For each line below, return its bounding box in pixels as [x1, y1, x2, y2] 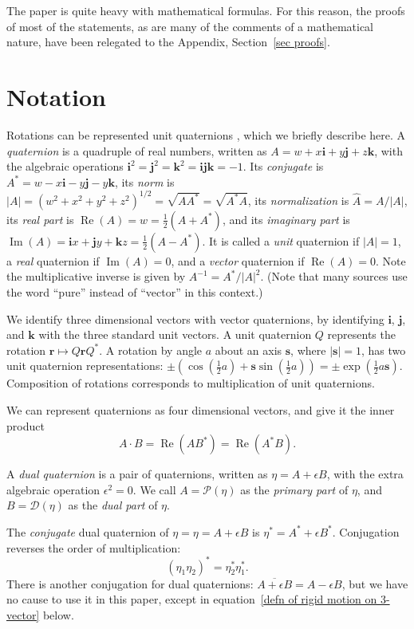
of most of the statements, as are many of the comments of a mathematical [6, 18, 373, 34]
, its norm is [114, 173, 175, 190]
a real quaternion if [6, 252, 100, 269]
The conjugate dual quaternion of [6, 523, 169, 540]
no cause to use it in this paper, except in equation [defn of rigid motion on [6, 591, 377, 607]
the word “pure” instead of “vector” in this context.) [6, 283, 263, 300]
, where [290, 341, 326, 358]
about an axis [215, 341, 282, 358]
